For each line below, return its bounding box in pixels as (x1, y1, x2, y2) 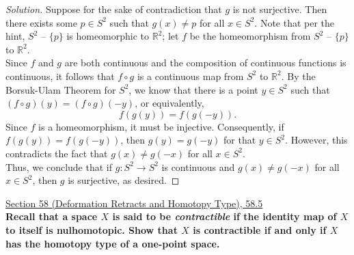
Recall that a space (5, 209, 98, 224)
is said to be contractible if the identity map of (112, 209, 337, 224)
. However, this (285, 133, 348, 147)
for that (223, 133, 256, 147)
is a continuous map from (137, 68, 244, 83)
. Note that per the (254, 15, 335, 29)
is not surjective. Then (232, 2, 327, 16)
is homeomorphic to (66, 29, 150, 43)
